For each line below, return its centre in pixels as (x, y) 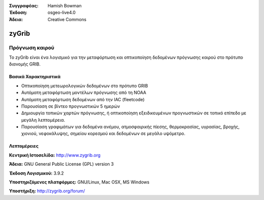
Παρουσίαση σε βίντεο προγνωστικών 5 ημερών (71, 106)
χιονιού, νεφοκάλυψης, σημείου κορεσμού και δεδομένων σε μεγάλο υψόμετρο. (103, 133)
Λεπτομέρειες (24, 146)
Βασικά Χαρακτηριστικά (35, 77)
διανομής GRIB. (25, 64)
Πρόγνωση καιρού (32, 47)
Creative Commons (67, 19)
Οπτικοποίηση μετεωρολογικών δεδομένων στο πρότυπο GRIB (85, 86)
